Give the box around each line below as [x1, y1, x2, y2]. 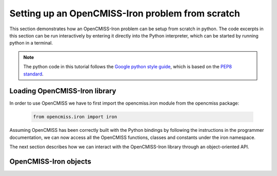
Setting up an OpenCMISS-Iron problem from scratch [9, 8, 241, 19]
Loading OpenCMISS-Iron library [9, 87, 116, 95]
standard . [23, 71, 44, 77]
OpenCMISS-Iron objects [9, 157, 92, 166]
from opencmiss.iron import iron [33, 114, 117, 120]
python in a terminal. [9, 40, 53, 46]
